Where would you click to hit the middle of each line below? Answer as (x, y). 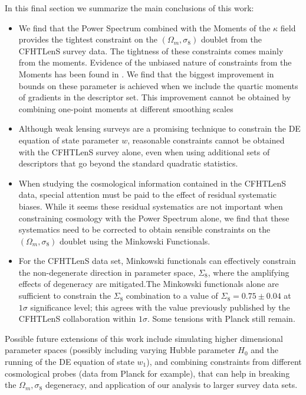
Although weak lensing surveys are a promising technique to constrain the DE (159, 128)
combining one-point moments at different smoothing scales (126, 108)
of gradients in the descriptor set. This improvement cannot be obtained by (155, 97)
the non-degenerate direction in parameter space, (107, 272)
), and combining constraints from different (224, 362)
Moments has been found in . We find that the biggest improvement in (146, 74)
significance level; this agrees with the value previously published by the (160, 307)
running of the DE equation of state (70, 362)
